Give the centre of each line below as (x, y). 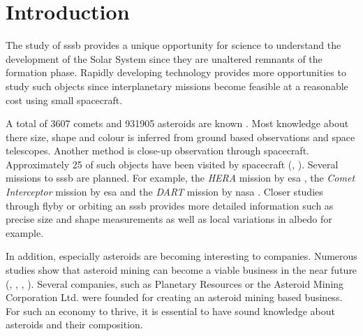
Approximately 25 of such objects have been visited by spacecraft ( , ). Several (172, 164)
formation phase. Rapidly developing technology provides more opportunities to (176, 72)
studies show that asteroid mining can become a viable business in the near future (181, 270)
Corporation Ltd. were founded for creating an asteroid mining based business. (174, 297)
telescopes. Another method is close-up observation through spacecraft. (157, 151)
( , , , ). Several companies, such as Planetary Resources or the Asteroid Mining (175, 283)
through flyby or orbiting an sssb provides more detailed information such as (170, 205)
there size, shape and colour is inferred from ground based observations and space (180, 137)
